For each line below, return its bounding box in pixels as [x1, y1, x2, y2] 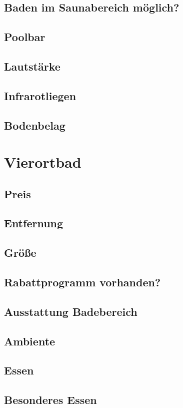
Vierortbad [4, 152, 81, 172]
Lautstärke [4, 58, 60, 74]
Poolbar [4, 29, 45, 45]
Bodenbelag [4, 117, 65, 133]
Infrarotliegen [4, 88, 76, 103]
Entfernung [4, 215, 63, 231]
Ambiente [4, 333, 55, 348]
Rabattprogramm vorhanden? [4, 274, 161, 290]
